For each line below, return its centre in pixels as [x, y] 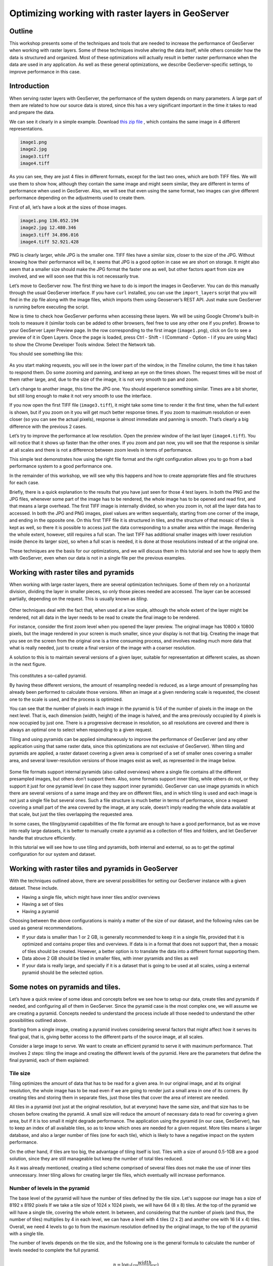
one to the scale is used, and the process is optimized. [66, 699]
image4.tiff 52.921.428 [50, 242]
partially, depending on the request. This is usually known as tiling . [79, 599]
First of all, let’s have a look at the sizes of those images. [68, 207]
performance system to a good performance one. [61, 466]
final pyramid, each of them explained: [49, 1060]
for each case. [25, 483]
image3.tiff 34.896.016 [50, 235]
